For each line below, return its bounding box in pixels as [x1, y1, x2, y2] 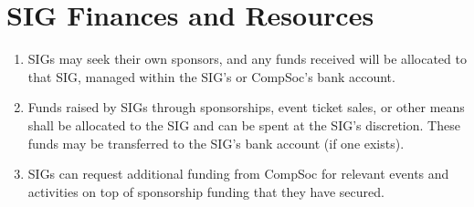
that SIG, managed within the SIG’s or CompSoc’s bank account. [27, 67, 395, 86]
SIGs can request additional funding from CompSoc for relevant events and [27, 164, 449, 183]
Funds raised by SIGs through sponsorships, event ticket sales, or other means [27, 98, 465, 117]
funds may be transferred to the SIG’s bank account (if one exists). [27, 133, 405, 152]
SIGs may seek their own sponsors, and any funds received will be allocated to [27, 49, 467, 68]
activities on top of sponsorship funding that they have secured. [27, 181, 384, 201]
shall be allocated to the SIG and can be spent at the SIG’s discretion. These [27, 115, 460, 134]
